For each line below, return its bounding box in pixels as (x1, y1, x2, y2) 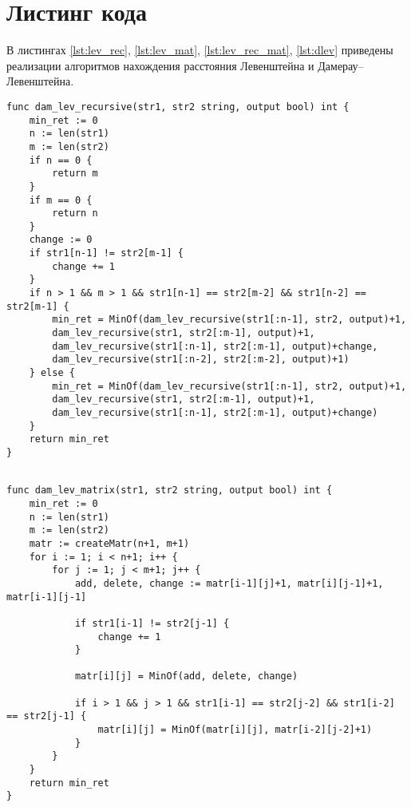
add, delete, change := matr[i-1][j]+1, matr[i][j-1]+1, (74, 577, 384, 589)
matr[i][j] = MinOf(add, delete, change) (74, 671, 298, 682)
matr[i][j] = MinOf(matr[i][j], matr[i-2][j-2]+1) (97, 724, 373, 736)
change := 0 (29, 234, 93, 246)
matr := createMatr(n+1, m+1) (29, 537, 190, 549)
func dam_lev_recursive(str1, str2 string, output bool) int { (6, 101, 350, 113)
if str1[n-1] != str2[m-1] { (29, 247, 184, 259)
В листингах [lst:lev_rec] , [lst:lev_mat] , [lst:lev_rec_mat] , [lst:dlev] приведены (6, 42, 393, 58)
